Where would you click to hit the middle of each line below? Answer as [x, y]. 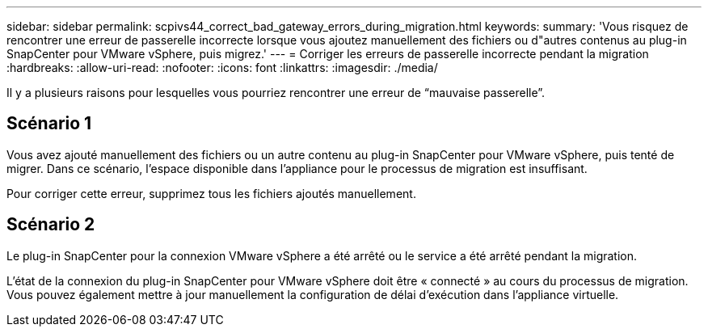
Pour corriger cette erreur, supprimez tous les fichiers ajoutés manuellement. [211, 193]
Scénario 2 [51, 225]
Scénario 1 [49, 124]
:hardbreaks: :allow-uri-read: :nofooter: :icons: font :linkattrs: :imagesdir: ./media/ [222, 67]
